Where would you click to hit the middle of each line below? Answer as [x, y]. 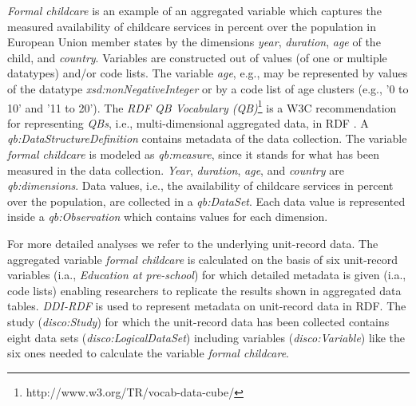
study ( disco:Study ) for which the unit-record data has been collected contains [198, 321]
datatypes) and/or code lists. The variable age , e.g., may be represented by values [208, 73]
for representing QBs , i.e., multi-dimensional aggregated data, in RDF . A [188, 122]
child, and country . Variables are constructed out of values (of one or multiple [197, 57]
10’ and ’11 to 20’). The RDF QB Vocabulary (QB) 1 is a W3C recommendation [202, 106]
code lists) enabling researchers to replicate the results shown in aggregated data [204, 290]
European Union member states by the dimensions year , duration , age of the [194, 42]
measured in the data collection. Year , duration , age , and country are [176, 169]
